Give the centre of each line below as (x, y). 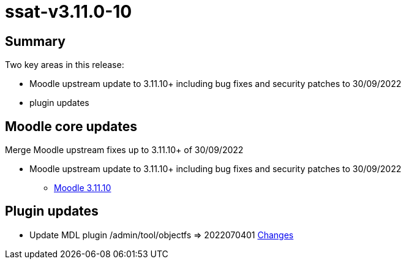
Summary (35, 41)
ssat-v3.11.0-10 (69, 12)
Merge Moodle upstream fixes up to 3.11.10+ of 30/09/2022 (124, 150)
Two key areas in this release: (65, 65)
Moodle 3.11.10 (83, 188)
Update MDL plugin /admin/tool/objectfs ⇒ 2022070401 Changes (162, 235)
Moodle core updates (71, 126)
